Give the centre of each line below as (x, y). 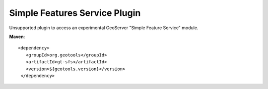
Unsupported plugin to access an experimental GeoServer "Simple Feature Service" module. (104, 28)
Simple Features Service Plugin (75, 13)
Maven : (17, 37)
